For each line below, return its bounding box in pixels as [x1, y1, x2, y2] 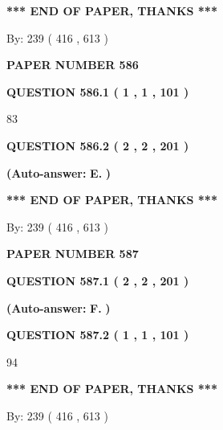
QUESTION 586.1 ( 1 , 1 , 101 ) [6, 83, 189, 100]
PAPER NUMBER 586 [6, 56, 139, 73]
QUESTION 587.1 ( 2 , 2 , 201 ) [6, 272, 189, 289]
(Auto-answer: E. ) [6, 164, 111, 181]
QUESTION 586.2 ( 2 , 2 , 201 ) [6, 137, 189, 154]
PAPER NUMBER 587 [6, 245, 139, 262]
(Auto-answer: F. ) [6, 299, 111, 316]
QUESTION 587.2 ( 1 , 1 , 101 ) [6, 326, 189, 343]
